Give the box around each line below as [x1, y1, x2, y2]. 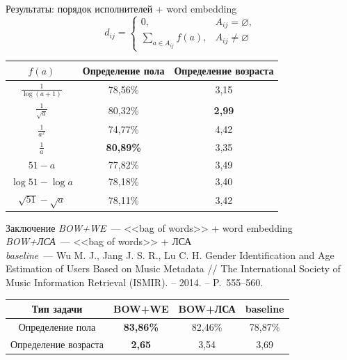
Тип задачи [31, 302, 83, 316]
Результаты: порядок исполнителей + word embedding [6, 1, 237, 15]
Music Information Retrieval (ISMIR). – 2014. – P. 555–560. [6, 274, 264, 289]
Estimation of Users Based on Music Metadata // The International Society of [6, 261, 341, 276]
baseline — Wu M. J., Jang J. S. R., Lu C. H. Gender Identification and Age [6, 247, 334, 262]
